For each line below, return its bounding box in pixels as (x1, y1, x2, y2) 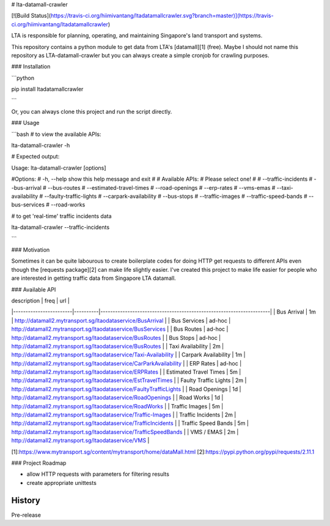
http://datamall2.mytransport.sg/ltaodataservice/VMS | (11, 437, 150, 444)
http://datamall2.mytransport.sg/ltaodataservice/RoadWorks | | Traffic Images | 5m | (11, 402, 224, 410)
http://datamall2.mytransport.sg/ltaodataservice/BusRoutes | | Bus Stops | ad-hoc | (11, 334, 221, 341)
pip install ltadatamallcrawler (11, 86, 84, 93)
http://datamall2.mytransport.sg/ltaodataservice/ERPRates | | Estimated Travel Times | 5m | (11, 368, 241, 376)
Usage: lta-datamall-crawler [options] (11, 164, 106, 171)
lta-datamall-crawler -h (11, 141, 70, 149)
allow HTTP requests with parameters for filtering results (26, 470, 169, 478)
